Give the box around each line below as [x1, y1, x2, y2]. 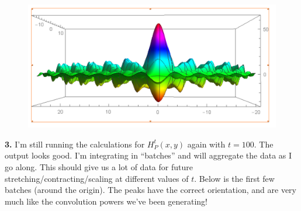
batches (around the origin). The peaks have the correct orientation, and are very [5, 184, 296, 196]
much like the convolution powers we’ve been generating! [5, 195, 208, 207]
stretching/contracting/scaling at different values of [5, 172, 189, 184]
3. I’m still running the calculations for [5, 138, 145, 150]
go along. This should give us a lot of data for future [5, 160, 193, 173]
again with [187, 138, 226, 150]
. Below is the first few [194, 172, 275, 184]
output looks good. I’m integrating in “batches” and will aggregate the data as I [5, 149, 292, 161]
